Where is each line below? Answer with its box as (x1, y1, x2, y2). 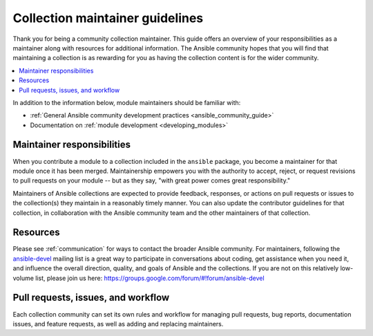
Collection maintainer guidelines (12, 10, 204, 26)
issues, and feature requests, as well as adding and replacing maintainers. (12, 319, 224, 328)
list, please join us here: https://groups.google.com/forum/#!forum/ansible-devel (35, 274, 265, 282)
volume (12, 274, 35, 282)
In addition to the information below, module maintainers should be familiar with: (12, 98, 241, 106)
